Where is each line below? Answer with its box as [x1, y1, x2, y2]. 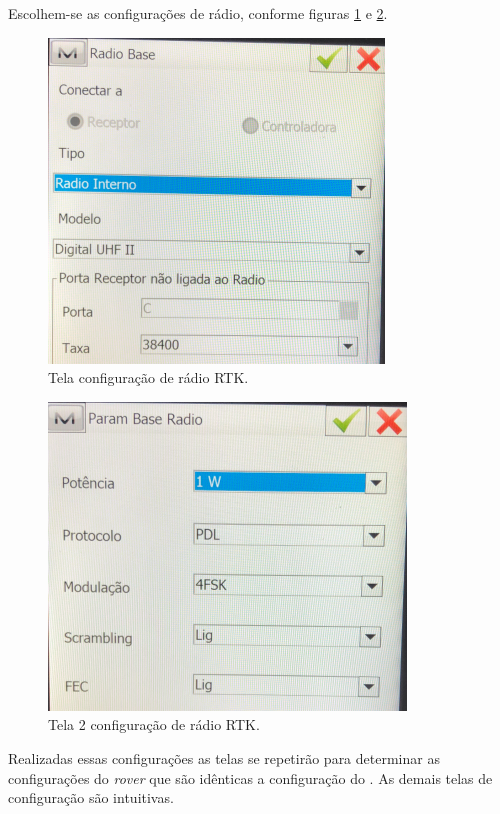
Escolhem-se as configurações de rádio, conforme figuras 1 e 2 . [8, 3, 388, 23]
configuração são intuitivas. [8, 787, 174, 808]
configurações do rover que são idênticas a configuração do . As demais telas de [8, 767, 493, 788]
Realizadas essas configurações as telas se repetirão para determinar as [8, 747, 440, 768]
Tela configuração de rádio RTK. [48, 367, 249, 388]
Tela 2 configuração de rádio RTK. [48, 714, 260, 735]
